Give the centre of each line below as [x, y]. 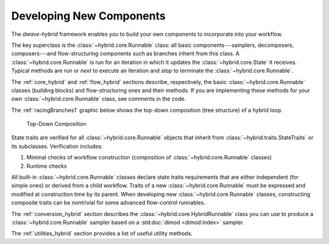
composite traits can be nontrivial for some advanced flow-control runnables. [108, 203]
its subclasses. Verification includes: [57, 146]
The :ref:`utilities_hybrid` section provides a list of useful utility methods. [102, 234]
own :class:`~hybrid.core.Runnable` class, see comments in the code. [99, 99]
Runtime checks [47, 166]
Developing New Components [88, 16]
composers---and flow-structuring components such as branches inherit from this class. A [126, 54]
